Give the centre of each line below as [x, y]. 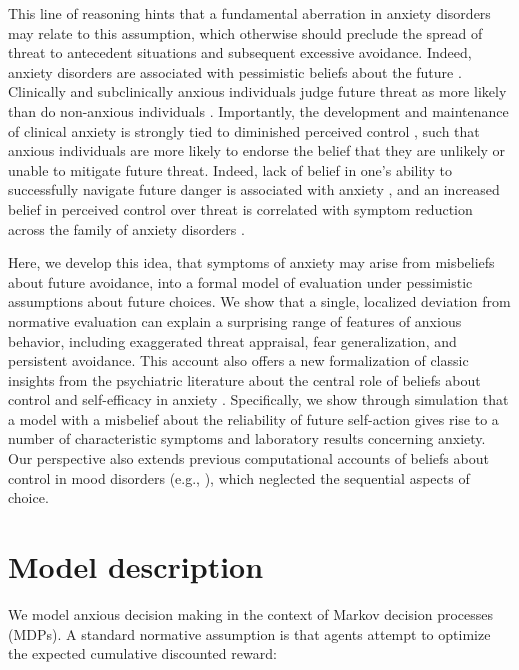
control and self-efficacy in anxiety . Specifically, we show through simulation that [258, 399]
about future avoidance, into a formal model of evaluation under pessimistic [240, 281]
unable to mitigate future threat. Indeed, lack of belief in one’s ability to [230, 169]
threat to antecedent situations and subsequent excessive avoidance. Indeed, [240, 52]
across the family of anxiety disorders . [126, 228]
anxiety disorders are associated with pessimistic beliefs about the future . [235, 71]
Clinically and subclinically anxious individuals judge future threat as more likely [257, 91]
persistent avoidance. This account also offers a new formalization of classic [238, 360]
